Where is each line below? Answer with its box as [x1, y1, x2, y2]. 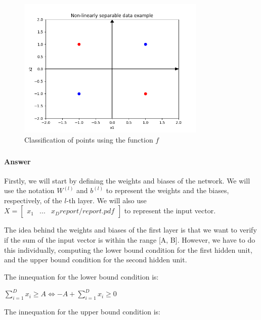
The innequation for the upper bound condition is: [4, 306, 161, 317]
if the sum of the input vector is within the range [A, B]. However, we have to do [4, 235, 255, 245]
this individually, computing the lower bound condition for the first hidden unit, [4, 244, 252, 255]
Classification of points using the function [24, 134, 153, 145]
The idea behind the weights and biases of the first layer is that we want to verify [4, 224, 257, 235]
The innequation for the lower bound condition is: [4, 271, 159, 282]
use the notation [4, 185, 55, 196]
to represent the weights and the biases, [106, 185, 229, 196]
